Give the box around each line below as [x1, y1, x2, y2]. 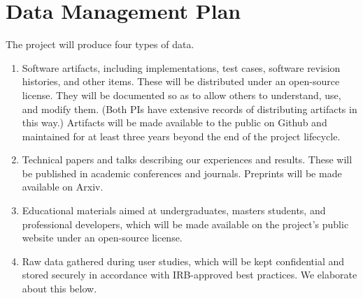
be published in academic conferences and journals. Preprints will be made [22, 165, 342, 180]
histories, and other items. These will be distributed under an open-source [22, 74, 340, 89]
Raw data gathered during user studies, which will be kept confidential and [22, 253, 345, 268]
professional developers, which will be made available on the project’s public [22, 216, 349, 231]
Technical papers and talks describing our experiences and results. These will [22, 152, 353, 167]
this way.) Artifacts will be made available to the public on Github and [22, 115, 327, 130]
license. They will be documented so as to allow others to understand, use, [22, 87, 341, 102]
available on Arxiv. [22, 179, 104, 194]
